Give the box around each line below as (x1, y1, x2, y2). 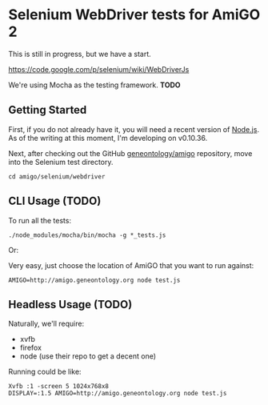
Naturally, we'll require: (8, 319, 85, 329)
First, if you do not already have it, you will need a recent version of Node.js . (8, 124, 260, 134)
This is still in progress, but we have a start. (8, 49, 152, 58)
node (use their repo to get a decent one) (19, 351, 157, 361)
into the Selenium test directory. (8, 157, 114, 166)
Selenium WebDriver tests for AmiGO (8, 6, 261, 24)
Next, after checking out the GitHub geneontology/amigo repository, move (8, 148, 253, 158)
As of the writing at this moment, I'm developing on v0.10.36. (8, 133, 208, 142)
